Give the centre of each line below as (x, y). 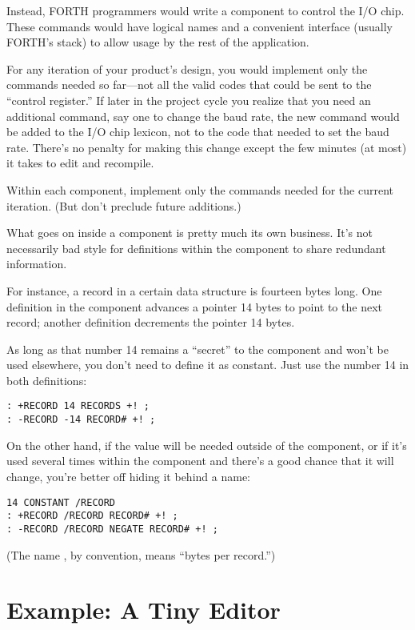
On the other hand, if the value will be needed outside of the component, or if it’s (207, 445)
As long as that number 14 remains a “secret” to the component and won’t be (198, 349)
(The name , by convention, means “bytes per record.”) (141, 554)
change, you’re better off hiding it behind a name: (128, 476)
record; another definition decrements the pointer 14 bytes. (151, 322)
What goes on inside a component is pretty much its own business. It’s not (190, 233)
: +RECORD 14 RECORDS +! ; (78, 406)
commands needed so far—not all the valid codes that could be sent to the (189, 84)
